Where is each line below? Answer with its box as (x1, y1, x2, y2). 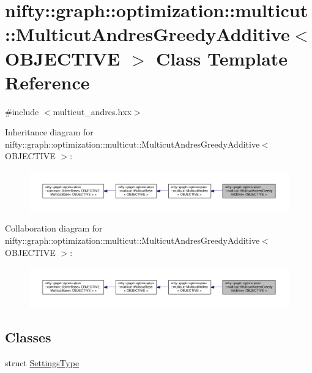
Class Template (156, 45, 288, 70)
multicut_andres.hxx (53, 105, 132, 118)
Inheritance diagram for (5, 126, 94, 138)
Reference (5, 69, 90, 94)
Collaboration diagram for (5, 222, 103, 235)
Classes (5, 328, 51, 347)
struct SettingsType (5, 356, 80, 369)
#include (5, 105, 39, 118)
